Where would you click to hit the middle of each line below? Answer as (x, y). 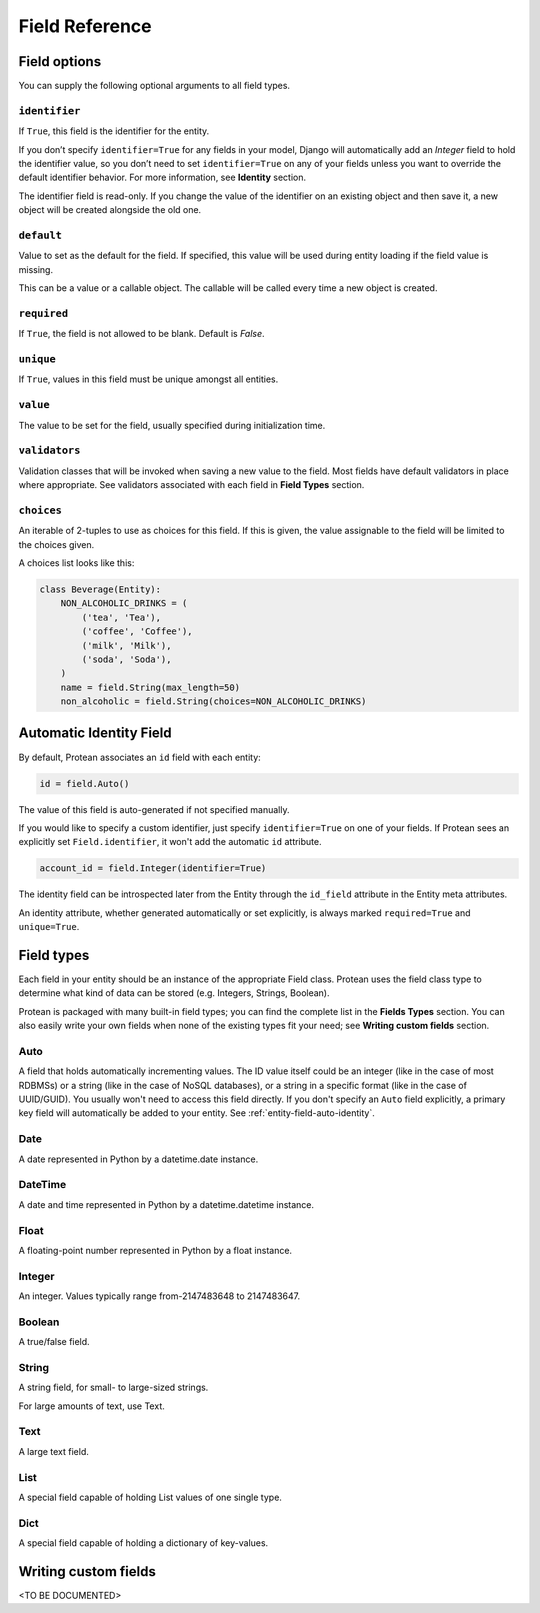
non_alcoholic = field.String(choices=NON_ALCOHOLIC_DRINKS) (213, 701)
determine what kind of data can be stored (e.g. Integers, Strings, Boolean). (174, 993)
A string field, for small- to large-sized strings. (113, 1387)
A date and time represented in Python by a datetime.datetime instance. (166, 1204)
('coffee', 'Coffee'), (137, 631)
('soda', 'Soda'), (126, 659)
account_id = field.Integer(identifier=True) (153, 868)
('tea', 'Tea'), (121, 617)
